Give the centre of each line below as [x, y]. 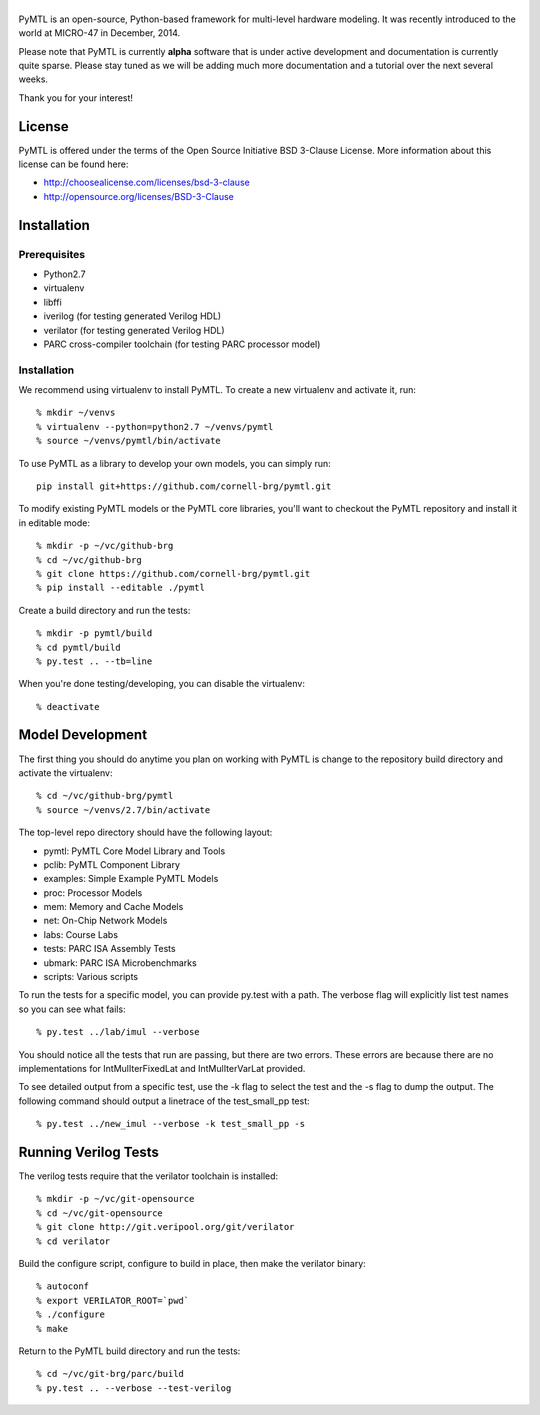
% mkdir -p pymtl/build [94, 633]
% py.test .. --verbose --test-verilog [134, 1388]
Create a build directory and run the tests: [104, 610]
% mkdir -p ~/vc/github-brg [105, 546]
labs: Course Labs [81, 934]
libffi [52, 302]
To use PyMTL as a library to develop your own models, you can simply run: [175, 463]
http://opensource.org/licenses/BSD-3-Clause [139, 196]
